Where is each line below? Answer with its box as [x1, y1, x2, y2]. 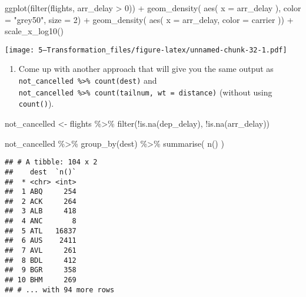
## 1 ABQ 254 [5, 187, 76, 196]
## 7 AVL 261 [5, 246, 76, 255]
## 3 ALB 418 [5, 207, 76, 216]
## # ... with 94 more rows [5, 285, 115, 294]
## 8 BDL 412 [5, 256, 76, 265]
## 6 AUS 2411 [5, 236, 76, 245]
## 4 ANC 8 [5, 217, 76, 226]
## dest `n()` [5, 167, 76, 176]
